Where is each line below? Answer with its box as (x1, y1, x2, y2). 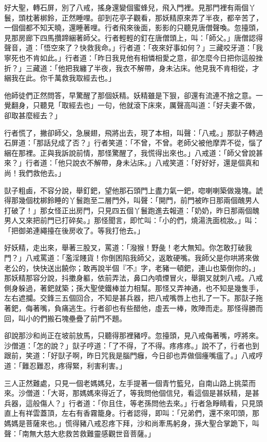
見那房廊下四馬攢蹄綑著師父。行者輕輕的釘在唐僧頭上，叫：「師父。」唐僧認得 (4, 32, 263, 43)
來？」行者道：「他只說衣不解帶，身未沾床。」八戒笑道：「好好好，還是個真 (4, 157, 252, 168)
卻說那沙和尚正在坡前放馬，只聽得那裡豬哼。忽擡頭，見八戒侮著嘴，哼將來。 (4, 330, 263, 341)
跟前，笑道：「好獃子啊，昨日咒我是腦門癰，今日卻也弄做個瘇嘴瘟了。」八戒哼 (4, 350, 263, 361)
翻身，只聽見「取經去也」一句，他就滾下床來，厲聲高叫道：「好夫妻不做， (11, 100, 259, 110)
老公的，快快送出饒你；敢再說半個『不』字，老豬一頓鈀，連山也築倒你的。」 (4, 262, 259, 273)
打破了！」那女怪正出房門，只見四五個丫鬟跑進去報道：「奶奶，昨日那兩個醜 (4, 205, 259, 215)
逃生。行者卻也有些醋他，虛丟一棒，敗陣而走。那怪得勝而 (68, 303, 263, 314)
